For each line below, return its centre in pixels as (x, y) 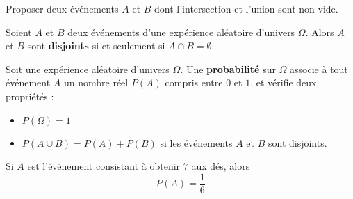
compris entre (194, 82)
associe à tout (319, 69)
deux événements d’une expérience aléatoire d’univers (181, 32)
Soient (19, 32)
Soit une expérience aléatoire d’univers (88, 69)
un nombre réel (96, 82)
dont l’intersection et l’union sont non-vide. (246, 8)
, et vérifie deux (284, 82)
